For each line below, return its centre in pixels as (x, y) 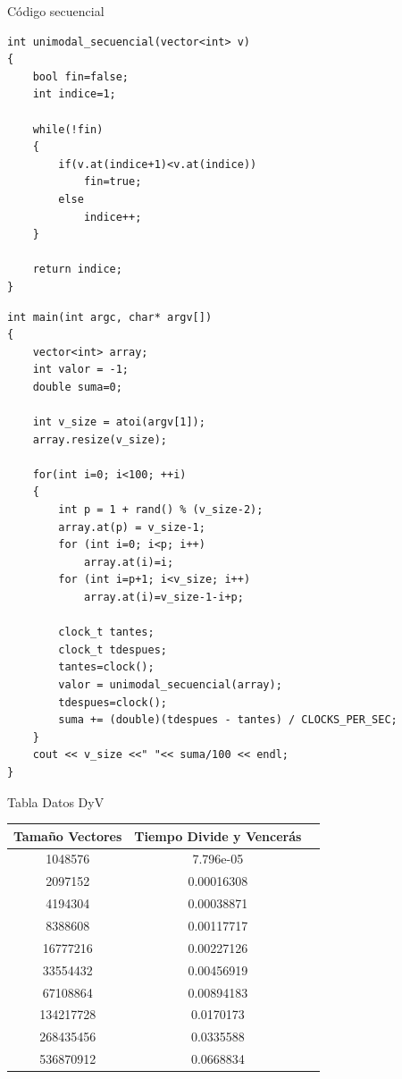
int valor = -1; (81, 370)
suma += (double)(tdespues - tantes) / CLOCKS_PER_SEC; (228, 720)
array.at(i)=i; (129, 562)
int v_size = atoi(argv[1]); (119, 422)
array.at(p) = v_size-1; (132, 527)
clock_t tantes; (106, 632)
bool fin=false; (81, 76)
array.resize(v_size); (100, 439)
